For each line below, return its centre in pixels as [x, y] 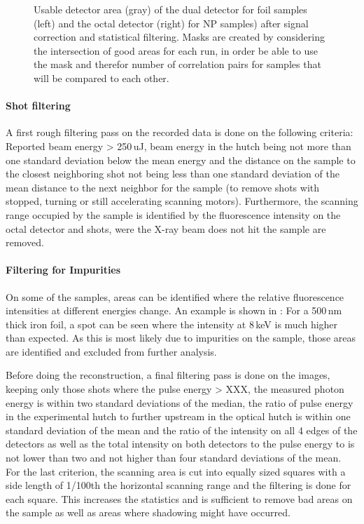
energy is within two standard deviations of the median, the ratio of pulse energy [180, 402]
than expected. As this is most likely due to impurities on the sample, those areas [181, 338]
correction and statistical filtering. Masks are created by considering [179, 37]
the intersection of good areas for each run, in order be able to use [176, 50]
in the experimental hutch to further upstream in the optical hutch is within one [178, 416]
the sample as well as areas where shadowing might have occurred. [148, 512]
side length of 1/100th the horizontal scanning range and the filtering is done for [178, 485]
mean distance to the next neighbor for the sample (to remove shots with [162, 187]
